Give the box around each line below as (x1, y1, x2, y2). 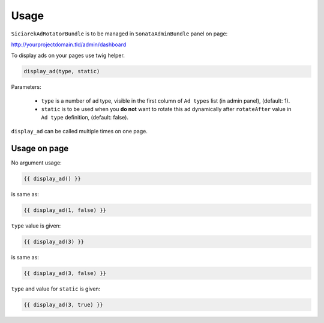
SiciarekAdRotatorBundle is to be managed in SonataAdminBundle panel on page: (11, 30, 228, 37)
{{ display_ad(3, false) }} (23, 270, 106, 276)
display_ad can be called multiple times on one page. (11, 127, 148, 134)
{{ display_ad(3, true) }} (23, 301, 103, 308)
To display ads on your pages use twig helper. (11, 52, 125, 59)
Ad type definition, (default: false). (41, 114, 129, 121)
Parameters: (11, 83, 41, 91)
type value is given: (11, 222, 61, 229)
